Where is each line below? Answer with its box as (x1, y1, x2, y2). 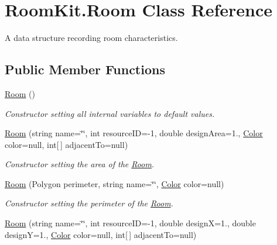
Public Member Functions (5, 60, 165, 78)
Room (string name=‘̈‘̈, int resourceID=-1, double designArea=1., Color (5, 127, 263, 139)
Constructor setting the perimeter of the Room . (5, 197, 173, 209)
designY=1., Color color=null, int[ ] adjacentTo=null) (5, 228, 197, 240)
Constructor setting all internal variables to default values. (5, 107, 215, 119)
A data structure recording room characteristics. (5, 32, 178, 44)
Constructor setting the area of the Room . (5, 158, 155, 170)
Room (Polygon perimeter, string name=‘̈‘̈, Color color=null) (5, 177, 224, 189)
